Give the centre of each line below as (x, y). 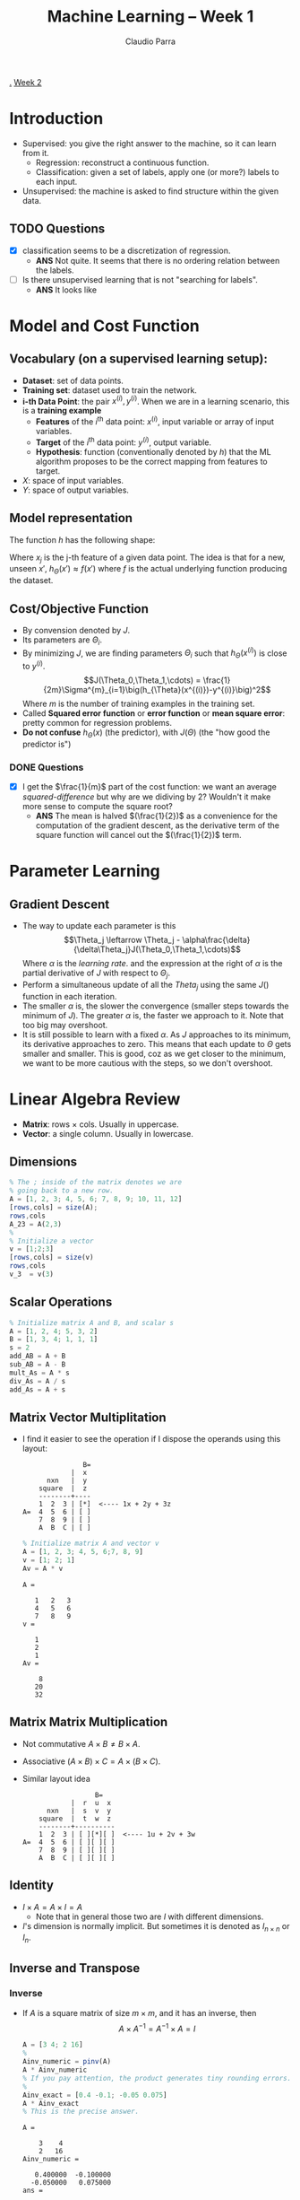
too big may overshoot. (65, 1025)
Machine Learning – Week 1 (150, 17)
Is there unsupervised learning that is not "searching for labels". (140, 279)
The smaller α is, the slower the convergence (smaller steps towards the (155, 1006)
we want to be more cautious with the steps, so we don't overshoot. (147, 1063)
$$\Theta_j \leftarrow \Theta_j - (122, 940)
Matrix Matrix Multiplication (89, 1722)
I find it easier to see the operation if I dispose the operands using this (151, 1439)
